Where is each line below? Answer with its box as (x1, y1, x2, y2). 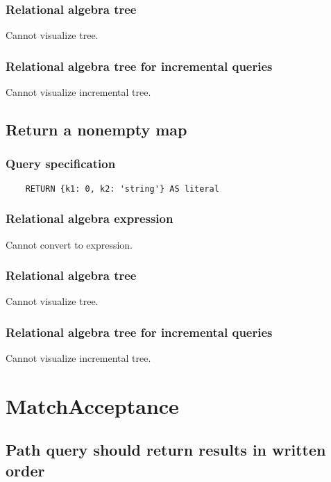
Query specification (6, 155, 116, 172)
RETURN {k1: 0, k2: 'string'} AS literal (25, 183, 219, 194)
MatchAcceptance (6, 391, 179, 419)
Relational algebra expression (6, 210, 173, 227)
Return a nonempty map (6, 119, 187, 140)
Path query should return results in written (6, 439, 326, 460)
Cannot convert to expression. (6, 237, 133, 251)
